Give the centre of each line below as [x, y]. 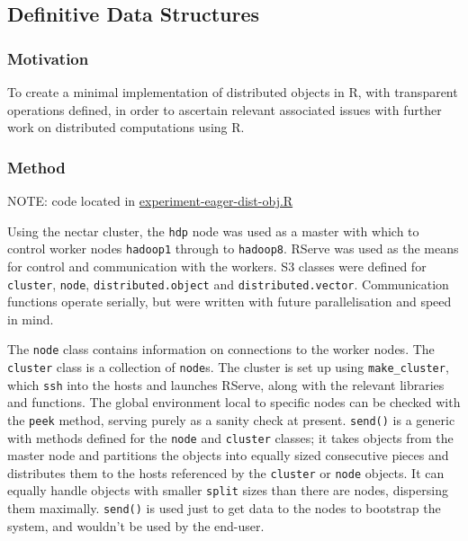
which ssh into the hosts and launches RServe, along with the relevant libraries [226, 384]
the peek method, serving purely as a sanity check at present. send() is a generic [231, 419]
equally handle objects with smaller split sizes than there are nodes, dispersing [228, 490]
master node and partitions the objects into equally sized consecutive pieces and [228, 455]
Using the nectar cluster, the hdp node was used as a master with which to [213, 231]
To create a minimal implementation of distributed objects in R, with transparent [233, 92]
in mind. [31, 319]
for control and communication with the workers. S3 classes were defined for [217, 266]
